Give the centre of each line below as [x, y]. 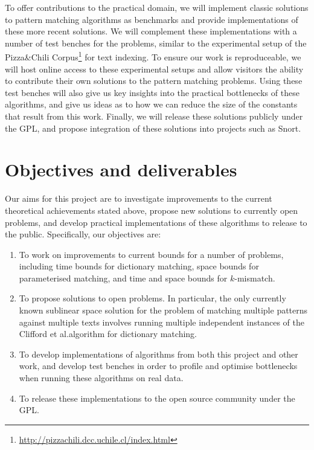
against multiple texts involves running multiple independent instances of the [162, 322]
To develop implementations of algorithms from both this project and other [159, 354]
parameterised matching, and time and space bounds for [123, 278]
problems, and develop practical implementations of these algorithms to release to [156, 222]
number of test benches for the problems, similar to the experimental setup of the [156, 43]
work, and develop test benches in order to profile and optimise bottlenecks [158, 366]
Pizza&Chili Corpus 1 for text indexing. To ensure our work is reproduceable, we [153, 56]
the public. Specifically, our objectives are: [83, 234]
